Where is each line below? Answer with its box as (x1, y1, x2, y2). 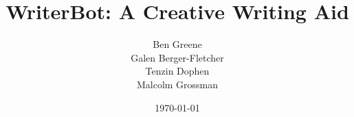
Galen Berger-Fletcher (131, 50, 224, 64)
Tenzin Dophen (145, 64, 210, 78)
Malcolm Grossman (136, 77, 219, 91)
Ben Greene (153, 37, 202, 51)
